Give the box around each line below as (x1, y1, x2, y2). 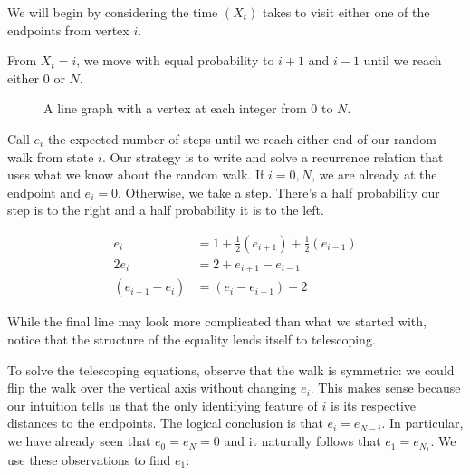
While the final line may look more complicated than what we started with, (7, 312, 427, 331)
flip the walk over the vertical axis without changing (7, 378, 297, 397)
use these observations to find (7, 450, 171, 469)
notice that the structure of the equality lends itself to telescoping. (7, 330, 376, 349)
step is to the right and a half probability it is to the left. (7, 200, 324, 219)
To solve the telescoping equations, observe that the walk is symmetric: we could (7, 360, 455, 379)
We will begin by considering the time (7, 3, 218, 21)
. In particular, (381, 413, 464, 432)
